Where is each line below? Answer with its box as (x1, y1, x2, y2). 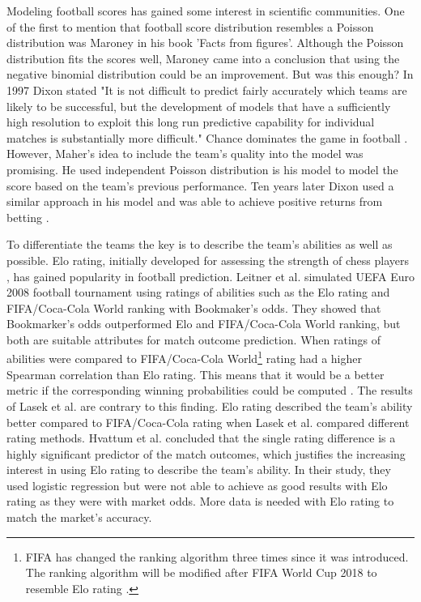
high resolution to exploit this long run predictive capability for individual (6, 113, 375, 130)
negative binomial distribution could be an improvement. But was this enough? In (6, 66, 414, 83)
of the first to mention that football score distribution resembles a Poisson (6, 18, 374, 35)
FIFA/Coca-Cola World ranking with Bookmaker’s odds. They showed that (6, 299, 381, 316)
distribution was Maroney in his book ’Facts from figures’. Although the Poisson (6, 34, 404, 51)
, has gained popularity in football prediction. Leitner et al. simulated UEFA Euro (6, 267, 415, 284)
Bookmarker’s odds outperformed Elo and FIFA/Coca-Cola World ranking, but (6, 315, 401, 332)
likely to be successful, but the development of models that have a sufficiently (6, 97, 391, 114)
